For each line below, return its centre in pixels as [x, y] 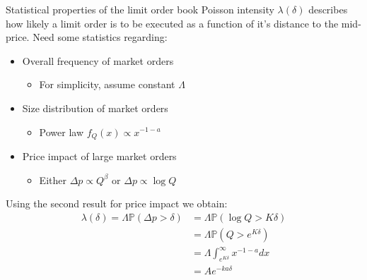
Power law [62, 132]
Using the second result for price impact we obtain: [117, 203]
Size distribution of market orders [95, 108]
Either [53, 179]
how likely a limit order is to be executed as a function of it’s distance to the [172, 23]
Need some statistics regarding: [100, 37]
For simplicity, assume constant [107, 84]
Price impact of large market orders [99, 156]
